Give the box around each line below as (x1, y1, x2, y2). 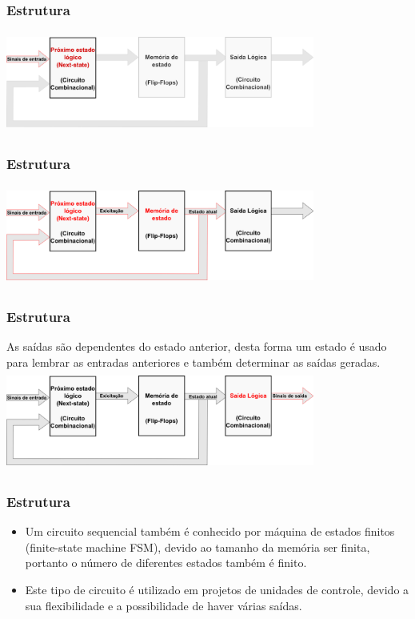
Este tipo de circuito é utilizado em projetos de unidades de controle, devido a (25, 581, 409, 598)
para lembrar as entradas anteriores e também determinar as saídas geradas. (6, 354, 381, 371)
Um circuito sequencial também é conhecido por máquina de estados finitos (25, 523, 395, 540)
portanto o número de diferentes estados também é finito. (25, 554, 307, 571)
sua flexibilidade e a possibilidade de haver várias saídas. (25, 597, 302, 613)
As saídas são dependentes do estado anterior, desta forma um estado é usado (6, 338, 387, 355)
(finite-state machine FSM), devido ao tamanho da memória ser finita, (25, 538, 370, 555)
